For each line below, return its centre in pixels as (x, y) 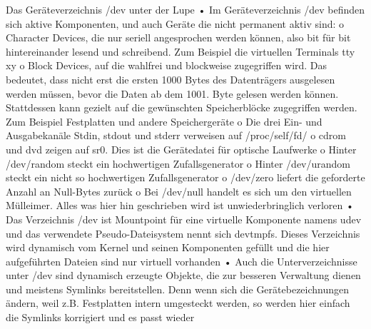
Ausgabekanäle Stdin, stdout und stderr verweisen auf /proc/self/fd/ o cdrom (176, 135)
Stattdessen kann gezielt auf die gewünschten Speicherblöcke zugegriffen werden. (182, 107)
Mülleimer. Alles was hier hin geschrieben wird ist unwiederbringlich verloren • (180, 205)
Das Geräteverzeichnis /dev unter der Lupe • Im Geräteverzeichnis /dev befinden (185, 9)
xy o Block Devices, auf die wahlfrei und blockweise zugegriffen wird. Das (167, 65)
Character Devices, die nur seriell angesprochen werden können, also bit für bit (178, 37)
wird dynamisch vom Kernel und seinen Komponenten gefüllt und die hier (168, 247)
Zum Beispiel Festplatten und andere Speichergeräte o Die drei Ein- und (164, 121)
